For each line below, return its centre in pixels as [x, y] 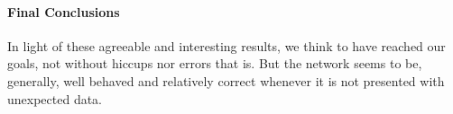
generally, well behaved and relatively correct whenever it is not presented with [226, 80]
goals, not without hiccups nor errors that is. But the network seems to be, [215, 63]
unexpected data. [55, 98]
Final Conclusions [64, 11]
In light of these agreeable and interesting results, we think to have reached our [226, 45]
